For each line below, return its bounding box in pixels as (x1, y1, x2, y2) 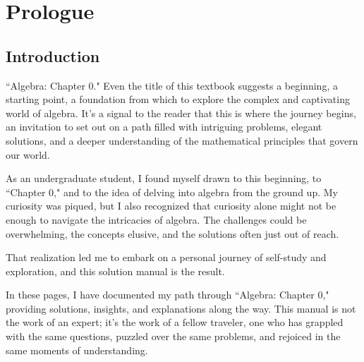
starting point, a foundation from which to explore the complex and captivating (6, 92, 350, 107)
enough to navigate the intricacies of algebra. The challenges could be (6, 212, 307, 227)
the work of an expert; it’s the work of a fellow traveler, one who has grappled (6, 315, 344, 330)
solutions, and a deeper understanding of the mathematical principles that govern (6, 133, 358, 147)
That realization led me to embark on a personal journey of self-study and (6, 250, 327, 265)
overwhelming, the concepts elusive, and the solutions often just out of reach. (6, 226, 339, 241)
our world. (6, 147, 50, 162)
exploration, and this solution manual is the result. (6, 263, 225, 278)
